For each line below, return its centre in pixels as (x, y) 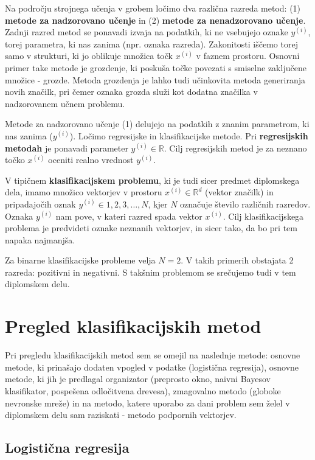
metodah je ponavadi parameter (67, 148)
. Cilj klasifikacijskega (263, 216)
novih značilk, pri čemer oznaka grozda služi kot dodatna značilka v (131, 92)
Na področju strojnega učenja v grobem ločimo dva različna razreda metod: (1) (153, 8)
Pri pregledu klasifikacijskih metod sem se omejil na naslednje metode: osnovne (153, 355)
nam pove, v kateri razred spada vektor (129, 216)
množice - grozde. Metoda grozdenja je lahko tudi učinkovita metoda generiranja (155, 79)
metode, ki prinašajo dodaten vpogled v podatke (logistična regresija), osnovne (152, 367)
